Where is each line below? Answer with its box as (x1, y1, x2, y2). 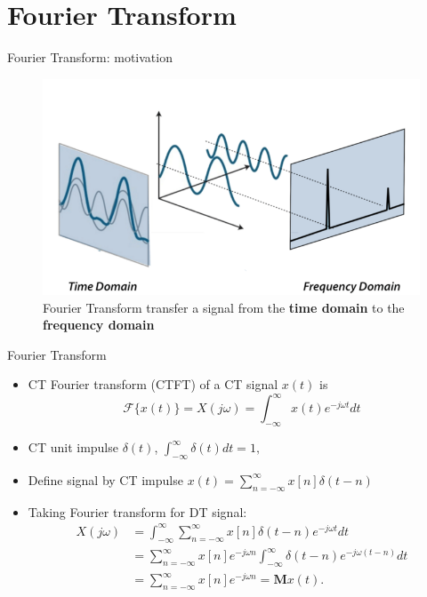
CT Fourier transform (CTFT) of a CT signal (28, 375, 278, 394)
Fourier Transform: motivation (7, 48, 173, 67)
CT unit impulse (28, 438, 118, 457)
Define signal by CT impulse (28, 470, 183, 489)
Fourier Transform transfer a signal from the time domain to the (43, 298, 405, 316)
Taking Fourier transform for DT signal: (28, 502, 247, 521)
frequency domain (43, 315, 155, 334)
